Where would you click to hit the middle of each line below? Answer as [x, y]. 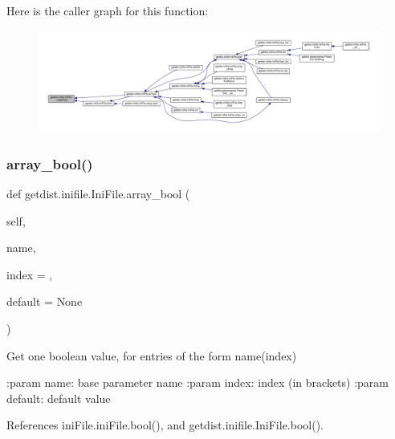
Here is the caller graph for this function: [108, 10]
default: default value [59, 398]
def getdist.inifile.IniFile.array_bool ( [98, 193]
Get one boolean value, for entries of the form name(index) [152, 355]
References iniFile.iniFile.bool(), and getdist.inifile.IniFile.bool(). [165, 425]
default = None [45, 301]
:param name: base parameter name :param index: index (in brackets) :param [197, 382]
